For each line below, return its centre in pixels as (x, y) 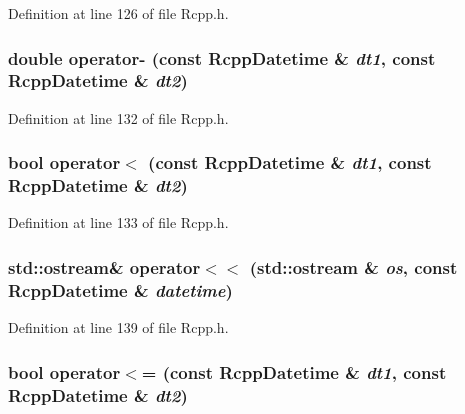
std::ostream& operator (104, 266)
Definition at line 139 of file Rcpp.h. (118, 327)
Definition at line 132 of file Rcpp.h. (118, 117)
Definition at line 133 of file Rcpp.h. (118, 222)
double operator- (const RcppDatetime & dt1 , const (222, 57)
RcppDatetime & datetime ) (120, 289)
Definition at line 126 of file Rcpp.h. (118, 13)
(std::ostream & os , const (353, 266)
